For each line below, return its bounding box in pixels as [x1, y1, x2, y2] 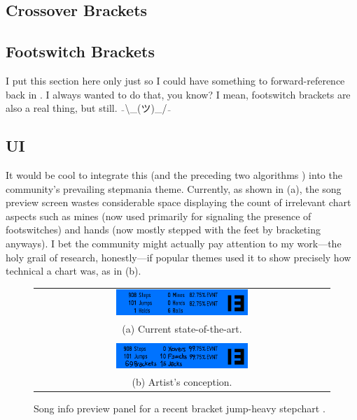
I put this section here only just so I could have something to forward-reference [6, 73, 345, 87]
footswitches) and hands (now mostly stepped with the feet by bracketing [6, 222, 321, 237]
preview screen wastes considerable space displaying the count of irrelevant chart [6, 195, 351, 210]
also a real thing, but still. [6, 101, 118, 115]
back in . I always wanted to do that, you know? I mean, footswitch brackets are [6, 87, 351, 101]
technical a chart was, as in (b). [6, 263, 141, 278]
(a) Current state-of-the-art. [122, 321, 242, 335]
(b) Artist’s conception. [132, 375, 232, 389]
